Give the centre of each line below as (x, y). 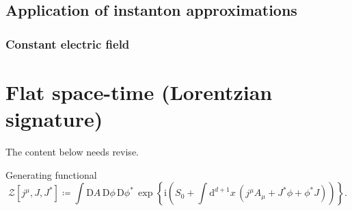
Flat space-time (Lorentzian (139, 91)
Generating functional (51, 174)
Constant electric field (68, 44)
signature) (54, 119)
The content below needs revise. (72, 151)
